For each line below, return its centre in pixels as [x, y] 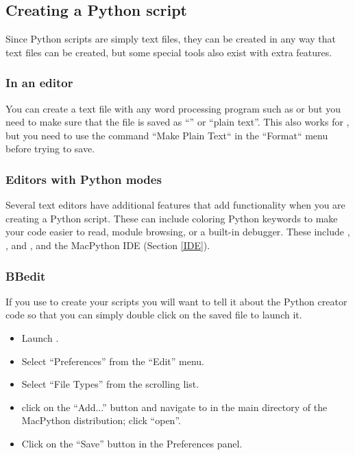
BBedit [26, 276]
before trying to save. [50, 149]
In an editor [39, 83]
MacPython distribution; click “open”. [101, 420]
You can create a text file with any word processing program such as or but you [173, 108]
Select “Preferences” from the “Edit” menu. [113, 361]
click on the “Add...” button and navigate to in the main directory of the [174, 407]
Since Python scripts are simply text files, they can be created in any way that [171, 39]
